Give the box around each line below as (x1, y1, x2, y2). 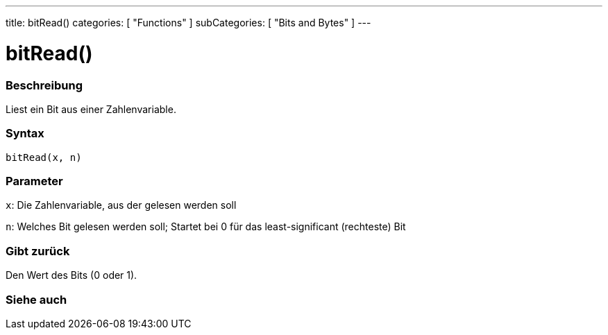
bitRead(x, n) (6, 151, 82, 163)
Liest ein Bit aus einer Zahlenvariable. (6, 103, 176, 115)
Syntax (6, 126, 44, 141)
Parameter (6, 174, 63, 188)
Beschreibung (6, 78, 83, 92)
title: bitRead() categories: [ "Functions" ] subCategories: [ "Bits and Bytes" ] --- (6, 17, 371, 28)
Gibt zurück (6, 243, 70, 258)
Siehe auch (6, 292, 67, 307)
